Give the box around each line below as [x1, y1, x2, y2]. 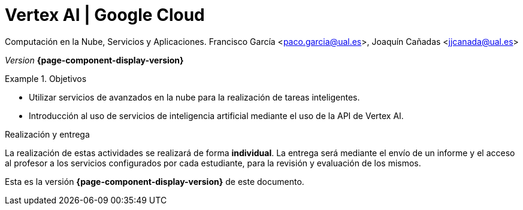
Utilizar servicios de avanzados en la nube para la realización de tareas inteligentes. [29, 92, 360, 102]
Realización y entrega [5, 129, 90, 139]
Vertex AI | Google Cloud [5, 5, 205, 25]
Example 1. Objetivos [5, 73, 87, 84]
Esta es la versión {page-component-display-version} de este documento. [5, 176, 304, 187]
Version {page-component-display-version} [5, 54, 184, 65]
